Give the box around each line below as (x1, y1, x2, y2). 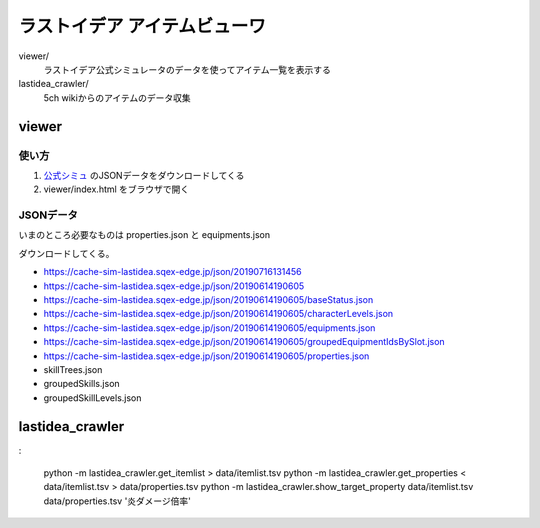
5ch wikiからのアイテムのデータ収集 (43, 91, 192, 104)
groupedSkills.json (43, 378, 120, 390)
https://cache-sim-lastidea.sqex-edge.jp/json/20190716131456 (43, 266, 302, 278)
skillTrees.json (43, 363, 103, 375)
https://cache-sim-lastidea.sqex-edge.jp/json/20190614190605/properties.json (43, 350, 370, 362)
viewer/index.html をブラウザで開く (43, 183, 190, 195)
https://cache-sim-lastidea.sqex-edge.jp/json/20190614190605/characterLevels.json (43, 308, 394, 320)
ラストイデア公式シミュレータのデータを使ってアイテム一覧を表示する (43, 63, 332, 75)
